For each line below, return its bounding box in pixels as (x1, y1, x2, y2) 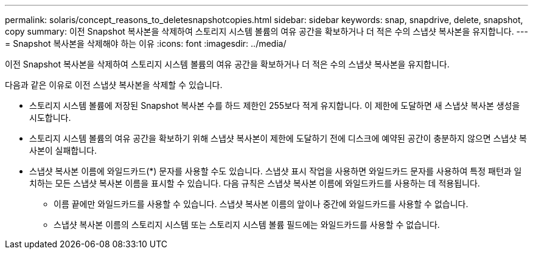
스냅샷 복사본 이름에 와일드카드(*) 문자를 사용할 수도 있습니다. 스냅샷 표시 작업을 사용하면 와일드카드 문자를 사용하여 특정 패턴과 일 (29, 166, 522, 176)
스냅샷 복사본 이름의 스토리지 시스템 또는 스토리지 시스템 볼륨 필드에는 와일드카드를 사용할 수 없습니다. (54, 219, 440, 230)
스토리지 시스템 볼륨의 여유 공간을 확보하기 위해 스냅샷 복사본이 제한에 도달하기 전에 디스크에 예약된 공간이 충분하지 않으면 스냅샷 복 (29, 133, 527, 143)
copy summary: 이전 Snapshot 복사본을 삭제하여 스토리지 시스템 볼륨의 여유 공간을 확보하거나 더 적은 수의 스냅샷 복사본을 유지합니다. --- (5, 26, 528, 36)
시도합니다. (29, 112, 71, 123)
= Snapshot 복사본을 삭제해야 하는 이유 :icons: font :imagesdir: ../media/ (5, 38, 287, 49)
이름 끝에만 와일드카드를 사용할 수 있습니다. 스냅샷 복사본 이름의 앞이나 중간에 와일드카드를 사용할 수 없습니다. (54, 199, 469, 209)
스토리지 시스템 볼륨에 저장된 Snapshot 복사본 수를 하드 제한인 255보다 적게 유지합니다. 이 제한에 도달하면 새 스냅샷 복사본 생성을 (29, 100, 520, 111)
